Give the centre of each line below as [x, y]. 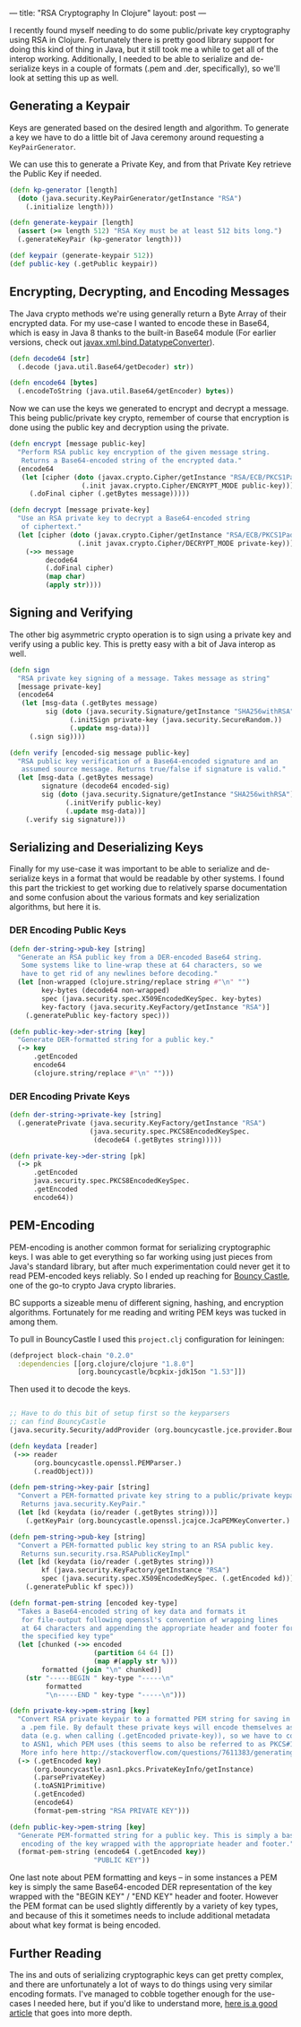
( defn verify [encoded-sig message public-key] [100, 753]
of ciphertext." [52, 527]
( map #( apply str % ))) [136, 1661]
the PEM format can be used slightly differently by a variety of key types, [144, 1906]
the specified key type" [68, 1636]
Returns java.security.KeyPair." [83, 1505]
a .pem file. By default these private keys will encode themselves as [158, 1728]
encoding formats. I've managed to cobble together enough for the [133, 1994]
